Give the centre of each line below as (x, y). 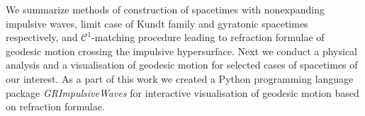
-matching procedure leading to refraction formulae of (208, 37)
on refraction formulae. (55, 106)
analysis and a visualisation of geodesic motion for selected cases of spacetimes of (182, 65)
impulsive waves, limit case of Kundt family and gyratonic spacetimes (157, 23)
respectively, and (42, 37)
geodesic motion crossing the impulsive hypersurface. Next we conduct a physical (181, 51)
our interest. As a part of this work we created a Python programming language (180, 78)
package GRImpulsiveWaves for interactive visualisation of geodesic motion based (182, 92)
